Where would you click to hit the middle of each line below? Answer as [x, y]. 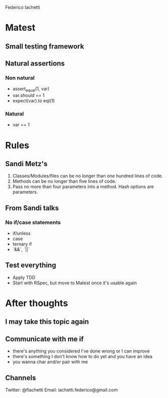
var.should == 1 [29, 95]
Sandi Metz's [26, 164]
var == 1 [21, 125]
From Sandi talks [32, 208]
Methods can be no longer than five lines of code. [64, 181]
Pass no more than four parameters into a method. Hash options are [83, 187]
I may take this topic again [47, 322]
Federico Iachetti [23, 7]
